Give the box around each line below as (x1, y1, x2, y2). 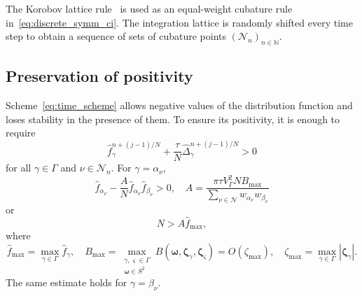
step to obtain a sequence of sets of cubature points (6, 29, 227, 43)
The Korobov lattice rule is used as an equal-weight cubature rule (6, 1, 293, 15)
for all (6, 160, 32, 175)
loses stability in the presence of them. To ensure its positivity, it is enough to (6, 111, 340, 126)
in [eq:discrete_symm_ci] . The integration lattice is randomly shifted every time (6, 15, 353, 29)
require (6, 125, 36, 140)
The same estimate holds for (6, 275, 127, 290)
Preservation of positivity (6, 65, 193, 87)
